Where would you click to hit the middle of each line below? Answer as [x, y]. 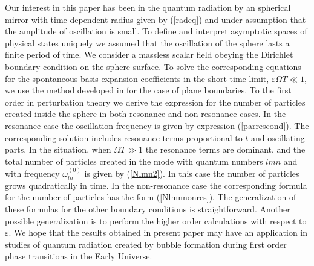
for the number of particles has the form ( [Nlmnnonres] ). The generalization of [151, 197]
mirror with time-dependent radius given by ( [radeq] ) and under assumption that [155, 19]
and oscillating [278, 137]
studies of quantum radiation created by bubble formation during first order [146, 244]
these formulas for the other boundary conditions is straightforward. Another [148, 208]
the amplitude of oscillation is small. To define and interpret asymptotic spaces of [156, 31]
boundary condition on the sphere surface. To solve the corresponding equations [153, 66]
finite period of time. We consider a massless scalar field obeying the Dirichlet [149, 55]
